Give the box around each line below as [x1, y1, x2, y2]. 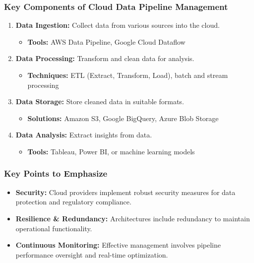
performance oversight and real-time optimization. [15, 249, 168, 260]
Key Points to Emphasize [4, 167, 108, 180]
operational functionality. [15, 223, 92, 233]
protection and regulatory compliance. [15, 197, 131, 207]
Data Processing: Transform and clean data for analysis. [15, 53, 194, 64]
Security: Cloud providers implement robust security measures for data [15, 187, 236, 197]
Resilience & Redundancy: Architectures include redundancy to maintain [15, 213, 250, 223]
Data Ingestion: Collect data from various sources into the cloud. [15, 20, 220, 30]
